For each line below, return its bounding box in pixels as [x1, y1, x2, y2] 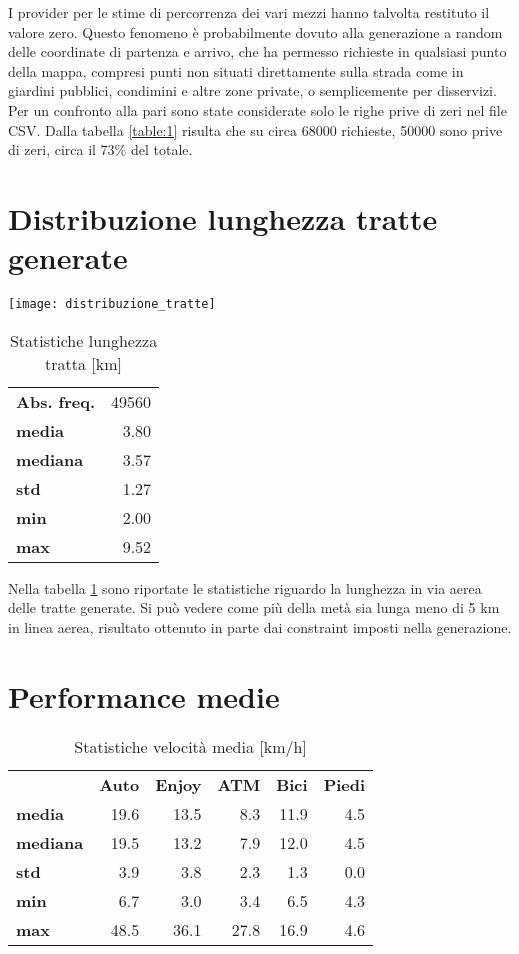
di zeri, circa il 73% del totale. [8, 139, 193, 160]
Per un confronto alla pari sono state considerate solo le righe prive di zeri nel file [8, 99, 507, 120]
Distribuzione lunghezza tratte [8, 197, 438, 238]
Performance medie [8, 675, 280, 716]
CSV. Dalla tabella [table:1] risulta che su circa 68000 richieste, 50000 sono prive [8, 119, 503, 140]
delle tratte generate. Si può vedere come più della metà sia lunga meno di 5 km [8, 597, 500, 618]
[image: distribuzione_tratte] [8, 297, 216, 312]
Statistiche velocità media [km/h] [74, 734, 307, 758]
